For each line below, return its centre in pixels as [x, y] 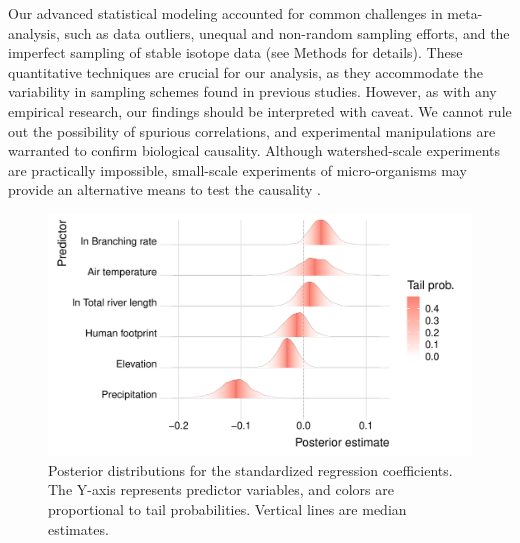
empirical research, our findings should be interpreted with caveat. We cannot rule [260, 110]
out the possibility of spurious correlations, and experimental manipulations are [252, 130]
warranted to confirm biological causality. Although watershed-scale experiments [254, 150]
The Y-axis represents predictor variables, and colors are [221, 489]
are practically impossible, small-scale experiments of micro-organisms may [237, 169]
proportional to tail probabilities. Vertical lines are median [227, 508]
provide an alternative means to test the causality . [164, 189]
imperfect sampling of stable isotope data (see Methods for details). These [235, 52]
